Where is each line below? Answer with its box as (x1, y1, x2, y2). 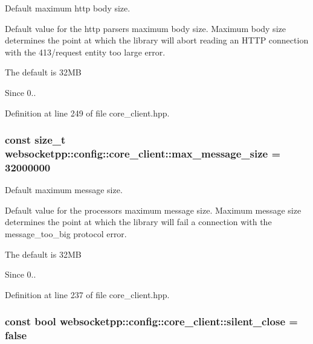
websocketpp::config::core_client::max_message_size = (5, 146, 281, 161)
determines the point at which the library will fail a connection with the (5, 215, 272, 228)
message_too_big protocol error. (5, 228, 127, 240)
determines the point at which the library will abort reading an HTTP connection (5, 34, 309, 46)
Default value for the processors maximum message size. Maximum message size (5, 203, 302, 216)
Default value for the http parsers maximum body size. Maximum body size (5, 22, 286, 34)
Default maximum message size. (5, 183, 123, 196)
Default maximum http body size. (5, 2, 131, 14)
